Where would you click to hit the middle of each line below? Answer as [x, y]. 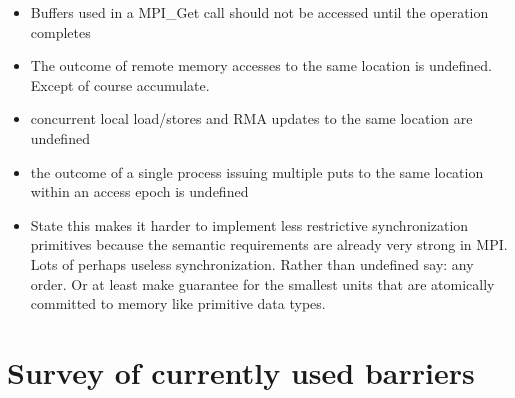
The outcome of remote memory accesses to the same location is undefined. [261, 65]
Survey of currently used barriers [241, 371]
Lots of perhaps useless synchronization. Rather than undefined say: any [252, 263]
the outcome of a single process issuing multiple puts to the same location [257, 171]
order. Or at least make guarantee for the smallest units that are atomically [262, 283]
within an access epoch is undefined [139, 191]
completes [60, 31]
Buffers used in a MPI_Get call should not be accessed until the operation [259, 12]
